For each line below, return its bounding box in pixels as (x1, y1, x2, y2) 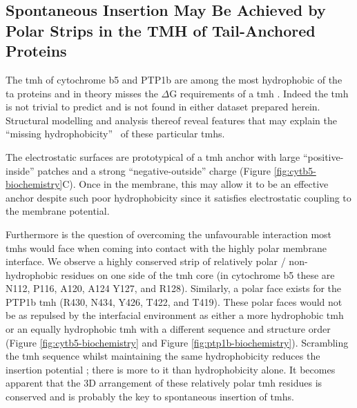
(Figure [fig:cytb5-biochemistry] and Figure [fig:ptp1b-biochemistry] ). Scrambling (6, 335, 349, 349)
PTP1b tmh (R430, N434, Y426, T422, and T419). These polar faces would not (6, 294, 342, 309)
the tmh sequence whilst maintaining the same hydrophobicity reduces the (6, 349, 320, 363)
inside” (6, 163, 35, 177)
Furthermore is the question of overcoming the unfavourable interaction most (6, 226, 332, 241)
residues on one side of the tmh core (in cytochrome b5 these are (61, 267, 335, 282)
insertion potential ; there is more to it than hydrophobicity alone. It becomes (6, 362, 336, 376)
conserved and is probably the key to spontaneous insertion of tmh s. (6, 389, 294, 404)
